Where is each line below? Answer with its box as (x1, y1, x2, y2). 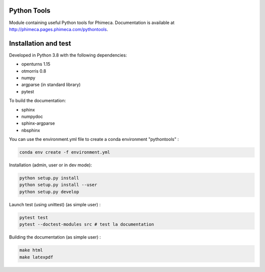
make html (19, 247, 43, 253)
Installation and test (9, 39, 71, 48)
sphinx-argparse (21, 120, 55, 126)
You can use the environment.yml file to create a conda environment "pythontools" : (9, 136, 179, 142)
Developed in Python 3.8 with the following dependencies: (9, 52, 127, 58)
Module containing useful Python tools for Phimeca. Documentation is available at (9, 20, 175, 26)
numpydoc (21, 113, 43, 119)
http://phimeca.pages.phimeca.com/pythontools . (9, 26, 108, 32)
